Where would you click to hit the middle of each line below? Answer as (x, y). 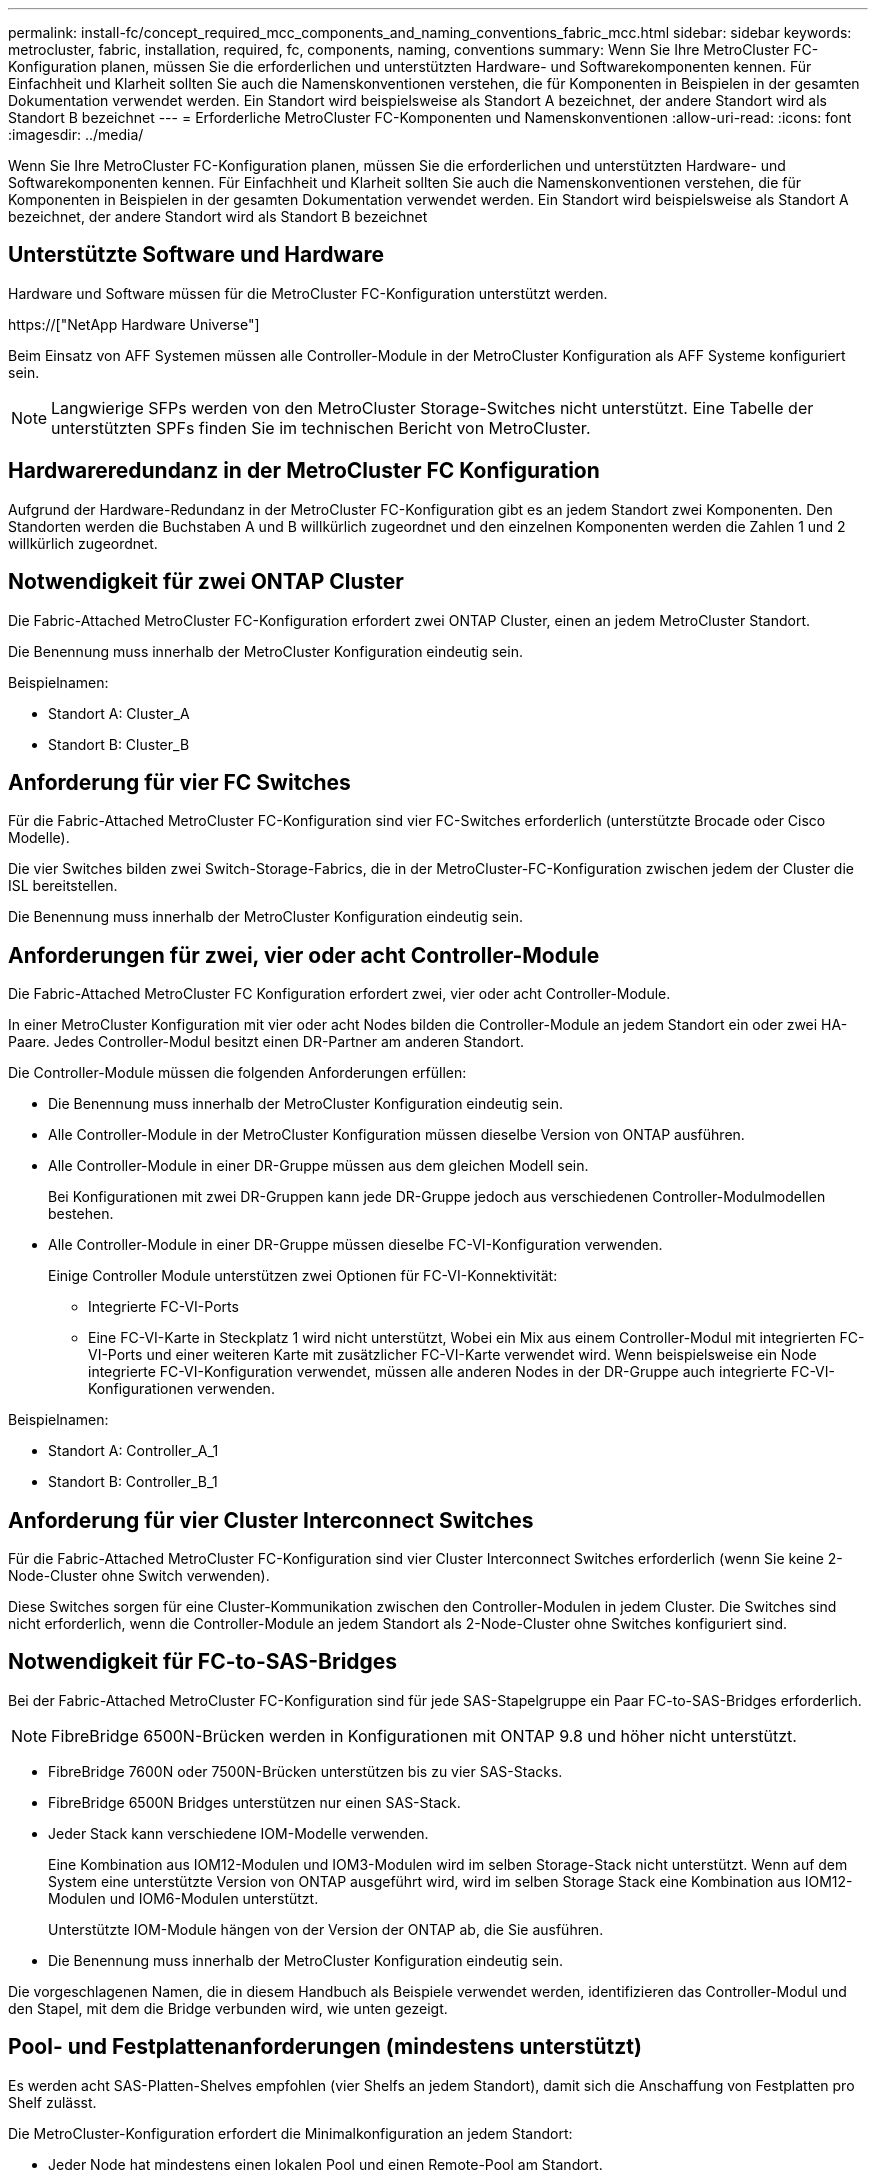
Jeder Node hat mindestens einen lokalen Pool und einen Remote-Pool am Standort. (325, 2164)
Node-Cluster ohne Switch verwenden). (139, 1576)
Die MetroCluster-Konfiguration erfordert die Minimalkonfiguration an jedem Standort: (290, 2133)
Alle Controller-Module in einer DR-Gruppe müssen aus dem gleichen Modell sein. (318, 1166)
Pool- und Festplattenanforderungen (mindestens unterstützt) (325, 2047)
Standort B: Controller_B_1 (133, 1482)
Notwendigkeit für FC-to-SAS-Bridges (203, 1662)
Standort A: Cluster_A (119, 713)
